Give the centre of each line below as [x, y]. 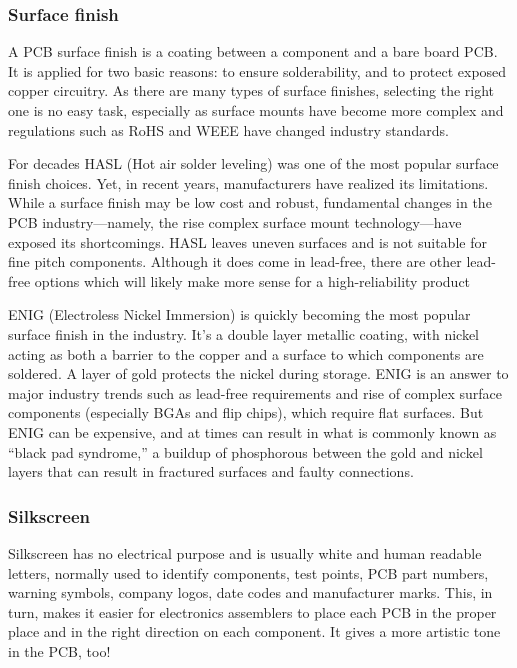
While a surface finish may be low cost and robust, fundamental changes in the [250, 202]
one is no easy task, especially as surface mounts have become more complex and [256, 110]
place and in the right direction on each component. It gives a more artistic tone [254, 631]
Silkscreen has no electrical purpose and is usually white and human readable [245, 552]
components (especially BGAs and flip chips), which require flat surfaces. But [246, 412]
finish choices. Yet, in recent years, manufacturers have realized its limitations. [248, 182]
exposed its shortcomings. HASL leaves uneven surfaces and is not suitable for [247, 241]
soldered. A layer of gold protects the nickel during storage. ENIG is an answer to [258, 373]
